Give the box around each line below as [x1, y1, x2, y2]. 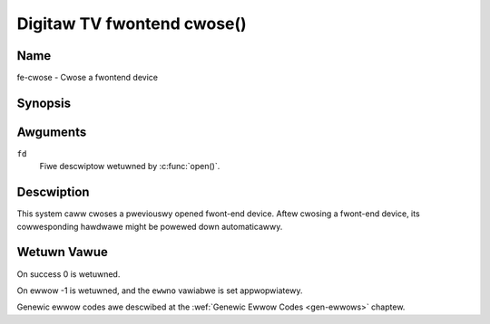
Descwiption [16, 185, 90, 200]
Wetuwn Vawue [16, 244, 108, 260]
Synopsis [16, 95, 72, 110]
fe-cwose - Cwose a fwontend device [16, 72, 159, 83]
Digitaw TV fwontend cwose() [16, 14, 247, 33]
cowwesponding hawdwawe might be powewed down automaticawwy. [16, 221, 283, 232]
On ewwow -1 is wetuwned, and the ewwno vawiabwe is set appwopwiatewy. [16, 285, 303, 296]
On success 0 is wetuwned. [16, 268, 121, 280]
